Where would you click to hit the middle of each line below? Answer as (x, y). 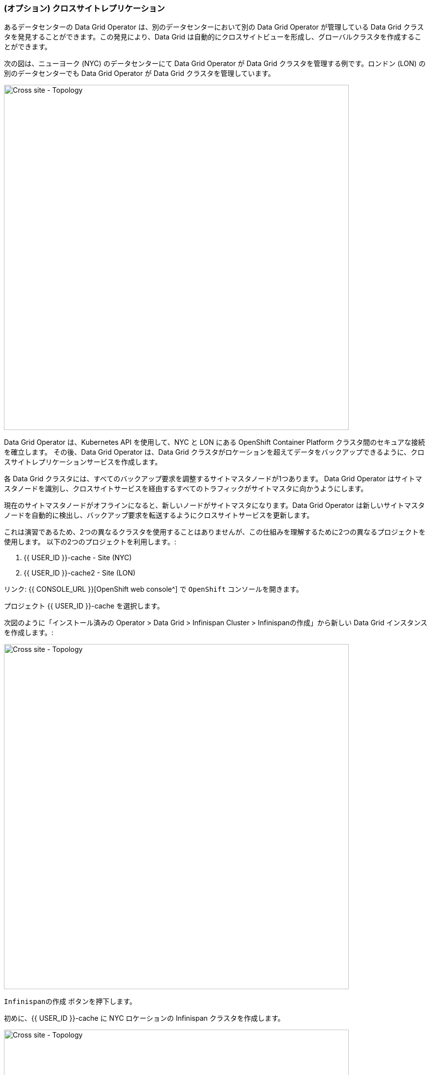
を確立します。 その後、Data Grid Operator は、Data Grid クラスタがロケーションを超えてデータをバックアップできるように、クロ (214, 452)
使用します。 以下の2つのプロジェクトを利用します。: (90, 542)
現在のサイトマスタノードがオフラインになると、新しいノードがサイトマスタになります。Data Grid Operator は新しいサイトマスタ (215, 505)
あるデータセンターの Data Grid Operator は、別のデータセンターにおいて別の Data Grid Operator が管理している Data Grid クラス (214, 27)
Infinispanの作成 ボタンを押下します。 (70, 1002)
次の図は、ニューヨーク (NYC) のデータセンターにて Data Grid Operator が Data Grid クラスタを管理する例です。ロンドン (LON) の (215, 64)
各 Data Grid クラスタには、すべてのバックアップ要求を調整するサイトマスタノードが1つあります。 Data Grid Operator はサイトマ (213, 479)
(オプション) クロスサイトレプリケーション (84, 8)
